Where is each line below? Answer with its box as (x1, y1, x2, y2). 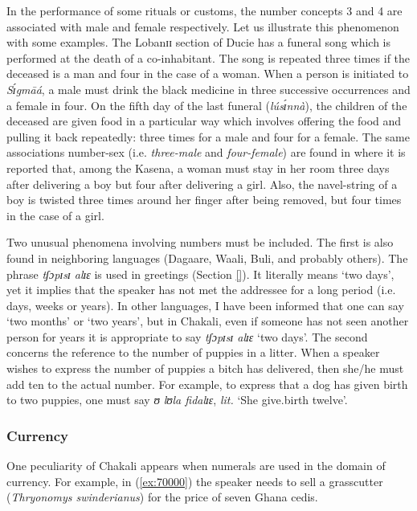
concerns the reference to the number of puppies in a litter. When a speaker (6, 344, 380, 361)
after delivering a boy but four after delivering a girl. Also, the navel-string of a (6, 175, 398, 192)
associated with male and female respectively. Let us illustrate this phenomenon (6, 18, 399, 35)
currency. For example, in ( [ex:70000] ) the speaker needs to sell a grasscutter (6, 472, 383, 489)
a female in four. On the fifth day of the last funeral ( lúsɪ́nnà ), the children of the (6, 96, 407, 113)
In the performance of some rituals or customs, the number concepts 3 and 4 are (6, 2, 403, 18)
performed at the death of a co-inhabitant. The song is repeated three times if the (6, 49, 411, 66)
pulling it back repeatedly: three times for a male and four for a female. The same (6, 128, 410, 145)
